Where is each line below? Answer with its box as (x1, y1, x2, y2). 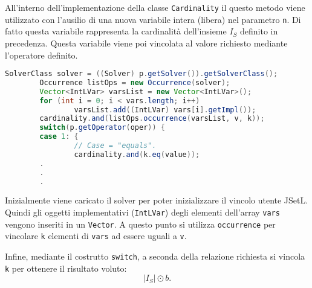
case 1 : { (39, 132, 79, 141)
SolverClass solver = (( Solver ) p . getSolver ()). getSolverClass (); (5, 69, 278, 78)
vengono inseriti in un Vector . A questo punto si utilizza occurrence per (5, 217, 276, 230)
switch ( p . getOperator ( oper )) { (39, 123, 165, 132)
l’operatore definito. (5, 48, 78, 61)
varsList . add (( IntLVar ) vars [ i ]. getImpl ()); (74, 105, 256, 114)
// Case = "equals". (74, 141, 157, 150)
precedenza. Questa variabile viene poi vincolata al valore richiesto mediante (5, 36, 288, 49)
